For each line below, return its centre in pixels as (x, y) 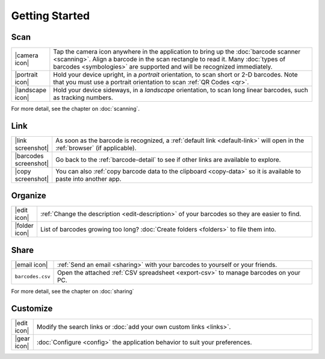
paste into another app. (88, 179)
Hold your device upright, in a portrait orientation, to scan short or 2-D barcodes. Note (175, 75)
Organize (29, 196)
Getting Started (51, 16)
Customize (32, 308)
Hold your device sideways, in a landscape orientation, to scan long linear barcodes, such (181, 90)
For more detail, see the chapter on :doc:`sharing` (73, 291)
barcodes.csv (32, 276)
